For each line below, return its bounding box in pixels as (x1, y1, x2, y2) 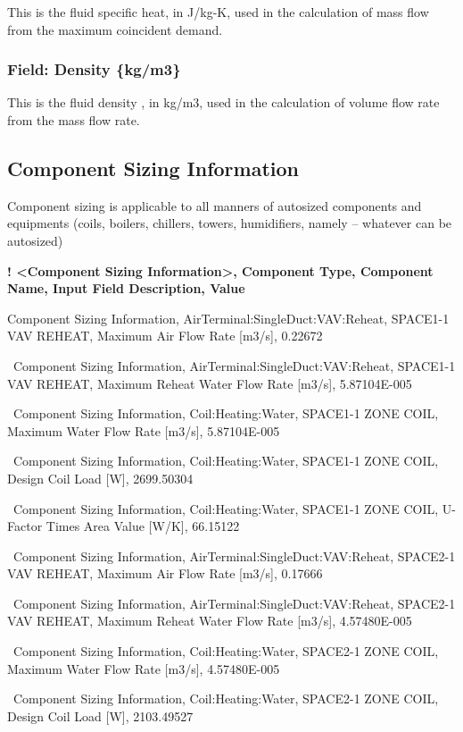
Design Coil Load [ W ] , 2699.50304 (7, 468, 194, 487)
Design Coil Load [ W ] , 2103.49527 (7, 706, 194, 725)
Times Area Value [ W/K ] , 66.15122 (45, 517, 240, 535)
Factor (7, 517, 43, 535)
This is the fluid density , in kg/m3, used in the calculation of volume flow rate (7, 93, 440, 112)
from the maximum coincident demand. (7, 20, 223, 38)
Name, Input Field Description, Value (7, 279, 245, 298)
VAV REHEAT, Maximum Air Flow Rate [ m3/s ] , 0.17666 (7, 564, 323, 583)
